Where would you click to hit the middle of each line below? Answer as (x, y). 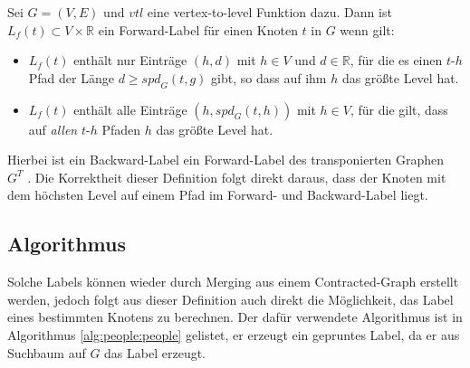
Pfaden (121, 129)
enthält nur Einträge (130, 60)
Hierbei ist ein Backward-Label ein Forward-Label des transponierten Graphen (226, 160)
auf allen (53, 129)
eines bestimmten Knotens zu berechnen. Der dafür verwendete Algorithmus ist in (235, 317)
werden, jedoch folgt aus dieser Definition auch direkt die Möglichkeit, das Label (230, 299)
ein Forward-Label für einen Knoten (198, 29)
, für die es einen (396, 60)
